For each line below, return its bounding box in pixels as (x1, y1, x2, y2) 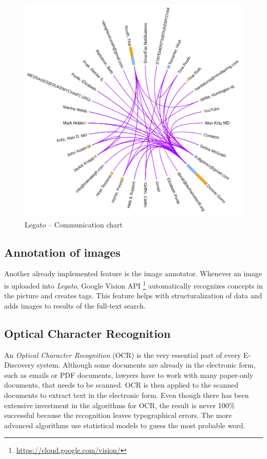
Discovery (4, 359, 35, 370)
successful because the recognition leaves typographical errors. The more (4, 410, 232, 420)
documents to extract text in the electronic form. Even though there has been (4, 390, 249, 400)
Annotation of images (4, 244, 121, 260)
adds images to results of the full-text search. (4, 300, 146, 311)
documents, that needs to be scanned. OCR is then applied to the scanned (4, 379, 238, 390)
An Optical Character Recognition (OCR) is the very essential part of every (4, 349, 241, 360)
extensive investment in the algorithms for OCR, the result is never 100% (4, 399, 235, 410)
